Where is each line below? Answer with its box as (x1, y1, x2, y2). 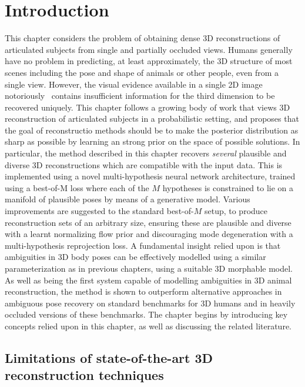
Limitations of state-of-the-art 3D (5, 348, 213, 366)
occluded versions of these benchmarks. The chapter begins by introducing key (5, 308, 288, 321)
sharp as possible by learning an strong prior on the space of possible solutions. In (5, 135, 300, 148)
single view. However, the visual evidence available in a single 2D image (5, 78, 263, 90)
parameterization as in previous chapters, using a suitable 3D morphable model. (5, 262, 293, 274)
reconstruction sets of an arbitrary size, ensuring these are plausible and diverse (5, 216, 291, 228)
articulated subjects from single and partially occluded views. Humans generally (5, 43, 293, 55)
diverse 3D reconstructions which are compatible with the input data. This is (5, 158, 283, 171)
